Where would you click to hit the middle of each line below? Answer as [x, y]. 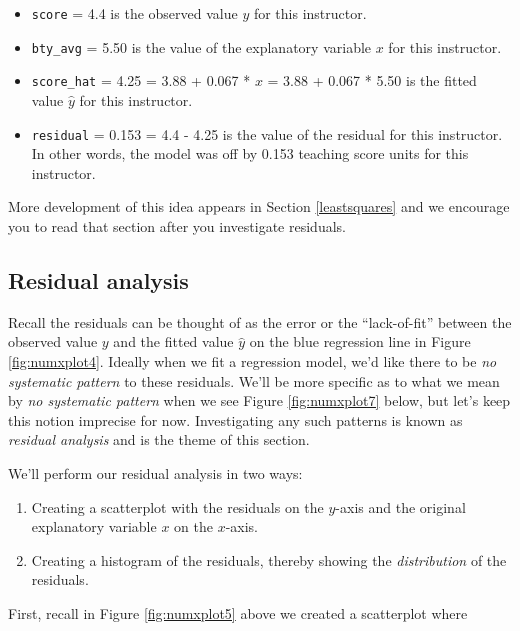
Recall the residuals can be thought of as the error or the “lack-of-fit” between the [260, 321]
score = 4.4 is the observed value [134, 13]
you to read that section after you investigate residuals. [177, 226]
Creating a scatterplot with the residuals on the [177, 506]
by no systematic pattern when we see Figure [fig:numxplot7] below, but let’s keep [259, 400]
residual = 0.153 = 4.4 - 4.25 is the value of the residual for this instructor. [267, 133]
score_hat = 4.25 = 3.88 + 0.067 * [141, 80]
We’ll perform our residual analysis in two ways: [155, 472]
